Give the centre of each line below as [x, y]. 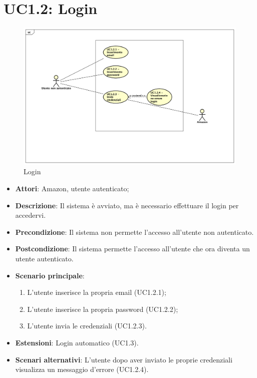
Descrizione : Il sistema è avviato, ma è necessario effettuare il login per [127, 205]
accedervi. [31, 215]
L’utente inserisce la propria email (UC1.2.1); [97, 292]
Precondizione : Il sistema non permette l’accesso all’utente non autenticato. [135, 232]
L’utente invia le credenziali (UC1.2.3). [87, 326]
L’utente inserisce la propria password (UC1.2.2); [103, 309]
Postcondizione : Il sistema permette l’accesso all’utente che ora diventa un [133, 249]
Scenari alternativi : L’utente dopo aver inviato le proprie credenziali [124, 359]
